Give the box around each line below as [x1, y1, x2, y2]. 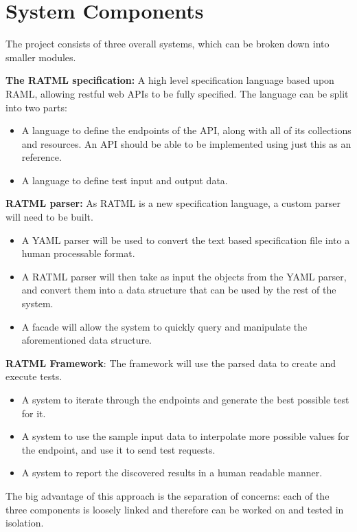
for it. [21, 406, 46, 420]
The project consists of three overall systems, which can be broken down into [5, 36, 330, 51]
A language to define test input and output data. [21, 173, 228, 187]
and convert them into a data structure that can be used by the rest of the [21, 282, 336, 297]
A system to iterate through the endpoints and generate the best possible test [21, 392, 349, 406]
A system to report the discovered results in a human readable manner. [21, 465, 323, 480]
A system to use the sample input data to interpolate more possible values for [21, 429, 349, 443]
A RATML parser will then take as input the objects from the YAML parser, [21, 269, 347, 283]
